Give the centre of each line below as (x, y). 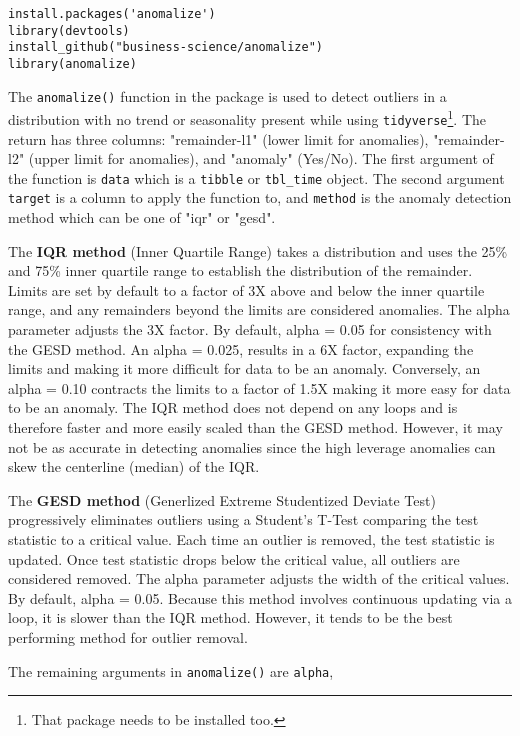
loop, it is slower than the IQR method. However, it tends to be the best (230, 617)
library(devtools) (69, 30)
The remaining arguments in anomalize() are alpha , (171, 670)
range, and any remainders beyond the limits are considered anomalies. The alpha (259, 309)
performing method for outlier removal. (128, 636)
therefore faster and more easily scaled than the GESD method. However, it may (255, 427)
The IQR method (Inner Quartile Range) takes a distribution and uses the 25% (258, 250)
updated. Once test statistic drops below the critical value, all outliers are (234, 558)
